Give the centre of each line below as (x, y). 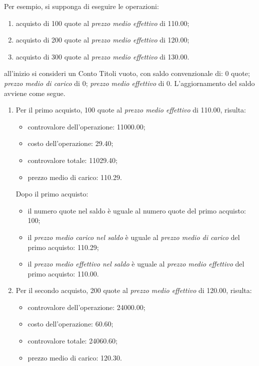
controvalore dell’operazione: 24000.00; (86, 307)
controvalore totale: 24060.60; (72, 341)
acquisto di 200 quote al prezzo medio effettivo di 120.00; (102, 40)
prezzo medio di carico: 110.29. (75, 177)
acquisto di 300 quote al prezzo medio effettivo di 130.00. (102, 56)
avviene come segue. (35, 93)
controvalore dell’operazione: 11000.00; (86, 126)
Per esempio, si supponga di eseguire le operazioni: (81, 6)
